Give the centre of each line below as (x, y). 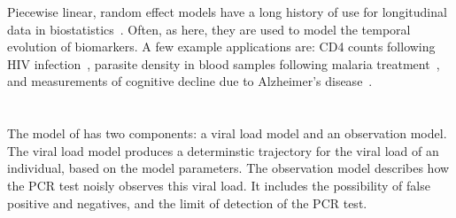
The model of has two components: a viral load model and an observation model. (227, 133)
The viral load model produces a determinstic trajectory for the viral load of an (223, 150)
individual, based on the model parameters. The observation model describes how (228, 168)
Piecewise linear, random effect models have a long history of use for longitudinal (227, 12)
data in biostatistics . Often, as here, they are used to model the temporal (209, 29)
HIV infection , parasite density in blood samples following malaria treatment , (224, 63)
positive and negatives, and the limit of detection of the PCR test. (187, 202)
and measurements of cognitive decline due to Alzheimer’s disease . (190, 81)
